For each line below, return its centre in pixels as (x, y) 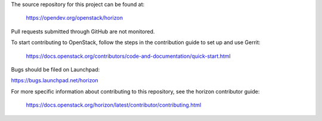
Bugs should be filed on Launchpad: (55, 69)
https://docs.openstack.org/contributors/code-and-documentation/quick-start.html (128, 56)
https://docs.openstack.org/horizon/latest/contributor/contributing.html (114, 105)
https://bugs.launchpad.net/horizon (55, 80)
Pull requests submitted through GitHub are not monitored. (83, 31)
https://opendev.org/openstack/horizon (75, 18)
